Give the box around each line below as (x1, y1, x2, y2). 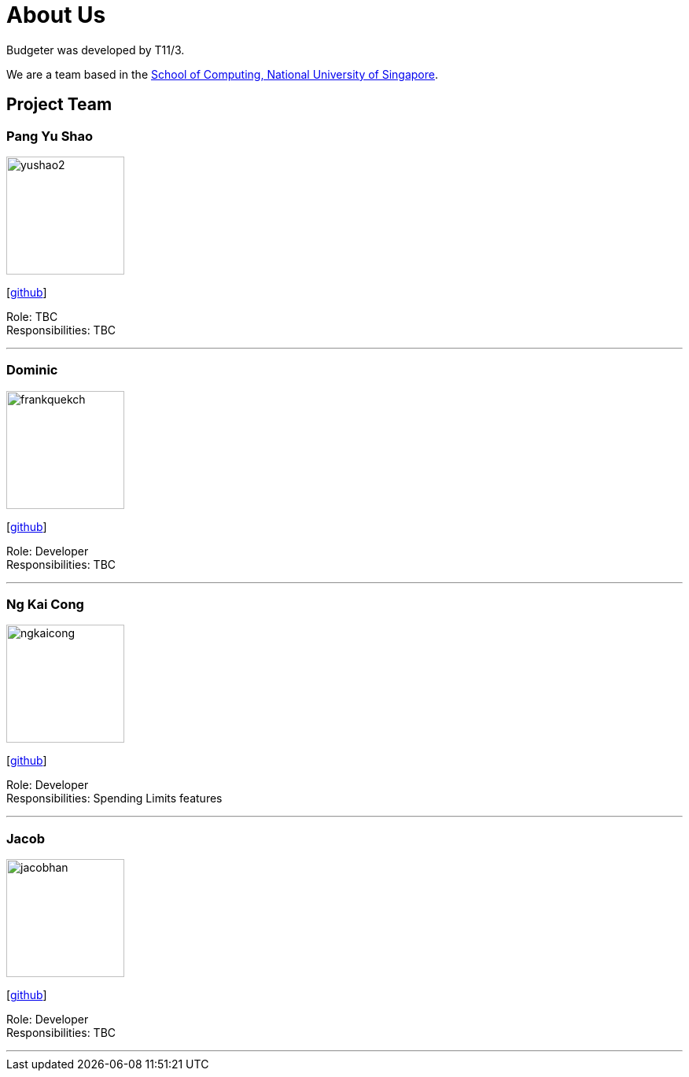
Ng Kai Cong (6, 596, 84, 613)
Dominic (6, 362, 58, 378)
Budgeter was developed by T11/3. (6, 42, 185, 57)
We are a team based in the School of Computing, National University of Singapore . (6, 67, 439, 81)
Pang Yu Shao (6, 127, 94, 144)
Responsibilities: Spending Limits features (6, 791, 223, 806)
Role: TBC (6, 309, 58, 323)
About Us (6, 2, 106, 28)
